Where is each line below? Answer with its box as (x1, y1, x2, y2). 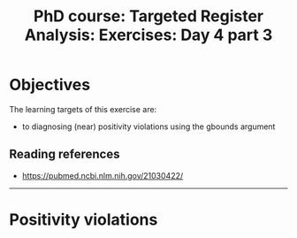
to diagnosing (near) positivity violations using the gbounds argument (21, 121, 276, 132)
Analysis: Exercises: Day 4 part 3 (24, 25, 273, 45)
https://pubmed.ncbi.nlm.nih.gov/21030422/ (21, 170, 184, 180)
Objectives (9, 75, 91, 95)
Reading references (9, 147, 120, 162)
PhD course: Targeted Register (34, 6, 263, 27)
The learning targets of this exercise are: (9, 104, 157, 114)
